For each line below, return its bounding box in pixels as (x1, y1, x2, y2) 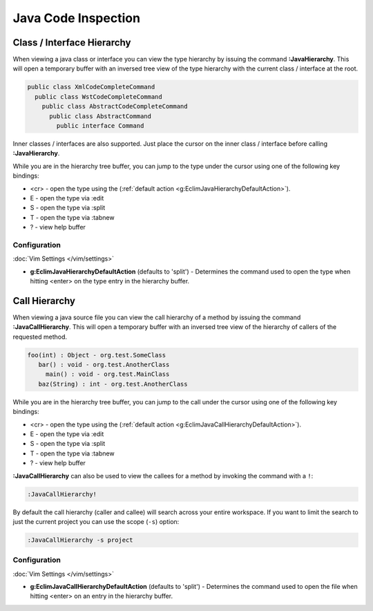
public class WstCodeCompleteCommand (35, 93, 162, 100)
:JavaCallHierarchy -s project (27, 536, 134, 544)
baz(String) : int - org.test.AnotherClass (38, 380, 188, 388)
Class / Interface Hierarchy (12, 37, 131, 48)
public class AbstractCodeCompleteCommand (41, 102, 188, 111)
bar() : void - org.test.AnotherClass (38, 361, 170, 369)
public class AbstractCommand (49, 112, 152, 120)
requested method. (12, 332, 68, 341)
